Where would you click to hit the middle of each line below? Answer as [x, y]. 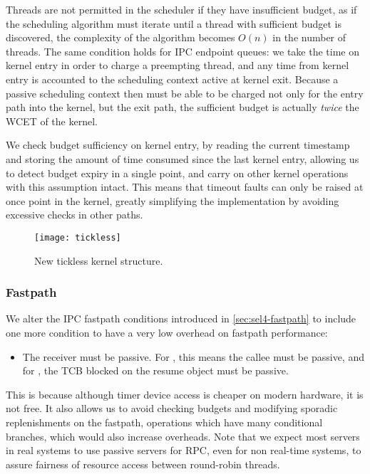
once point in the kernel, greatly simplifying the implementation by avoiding [173, 200]
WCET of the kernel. [52, 121]
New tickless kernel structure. [99, 260]
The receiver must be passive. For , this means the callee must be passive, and [193, 356]
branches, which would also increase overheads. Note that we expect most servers [183, 436]
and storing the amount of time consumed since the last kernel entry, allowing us [183, 158]
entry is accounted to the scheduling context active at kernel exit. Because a [172, 79]
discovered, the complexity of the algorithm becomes [120, 37]
